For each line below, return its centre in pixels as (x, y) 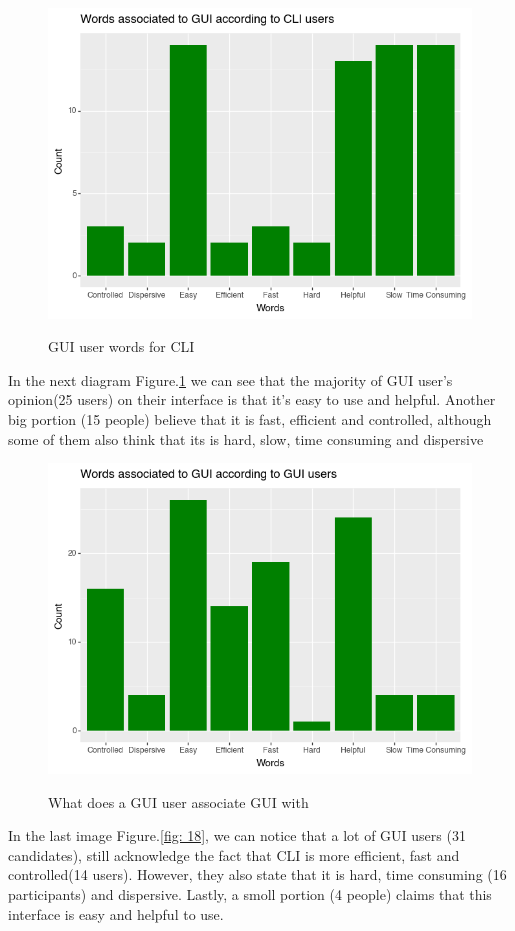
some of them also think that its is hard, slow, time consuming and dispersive (246, 438)
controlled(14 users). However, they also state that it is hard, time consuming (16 (257, 874)
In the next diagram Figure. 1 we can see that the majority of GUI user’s (230, 379)
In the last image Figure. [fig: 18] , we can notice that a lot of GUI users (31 (237, 835)
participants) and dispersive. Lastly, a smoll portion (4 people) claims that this (250, 893)
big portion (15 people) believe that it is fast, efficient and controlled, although (250, 419)
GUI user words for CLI (121, 346)
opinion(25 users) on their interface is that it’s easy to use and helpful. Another (252, 399)
